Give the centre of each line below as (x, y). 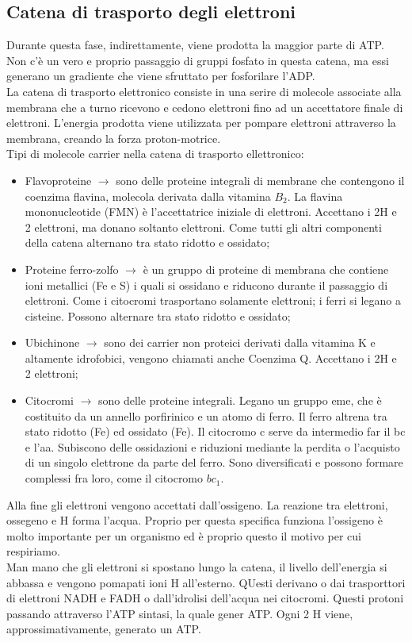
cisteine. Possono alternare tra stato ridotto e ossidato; (158, 315)
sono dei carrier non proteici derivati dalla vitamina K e (240, 342)
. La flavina (315, 196)
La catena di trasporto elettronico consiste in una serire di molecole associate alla (204, 91)
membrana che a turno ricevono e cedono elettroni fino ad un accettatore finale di (205, 107)
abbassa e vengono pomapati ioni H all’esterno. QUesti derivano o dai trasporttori (206, 582)
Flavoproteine (58, 180)
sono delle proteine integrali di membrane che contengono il (260, 180)
